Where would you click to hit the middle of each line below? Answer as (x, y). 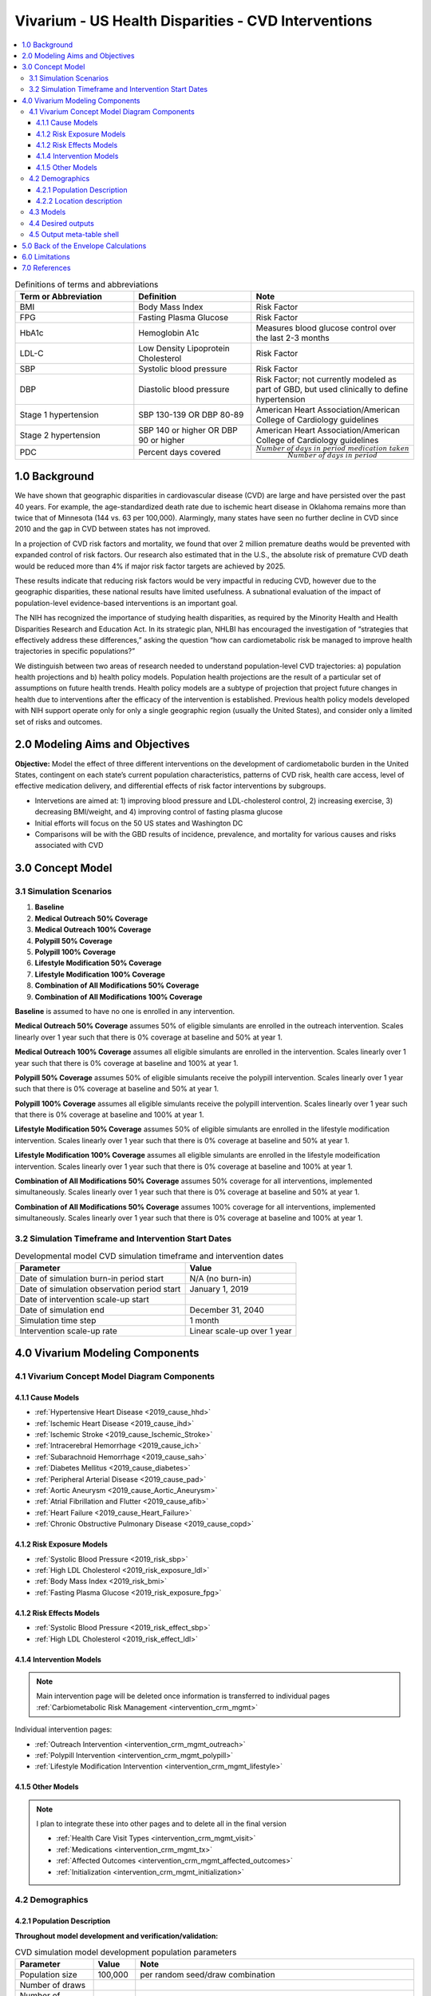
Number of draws (53, 1986)
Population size (48, 1974)
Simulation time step (58, 1320)
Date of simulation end (62, 1309)
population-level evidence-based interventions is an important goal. (127, 603)
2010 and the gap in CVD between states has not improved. (113, 529)
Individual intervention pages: (63, 1729)
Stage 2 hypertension (60, 435)
